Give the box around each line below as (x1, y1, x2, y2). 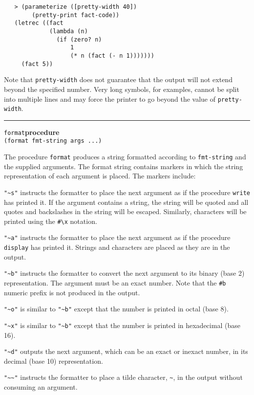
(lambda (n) (49, 27, 88, 35)
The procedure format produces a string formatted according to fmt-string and (4, 152, 246, 162)
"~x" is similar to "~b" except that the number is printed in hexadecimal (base (4, 320, 240, 330)
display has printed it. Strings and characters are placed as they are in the (4, 242, 230, 252)
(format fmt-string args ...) (4, 137, 102, 145)
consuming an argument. (4, 382, 78, 392)
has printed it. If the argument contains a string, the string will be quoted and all (4, 197, 249, 207)
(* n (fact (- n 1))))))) (70, 52, 154, 59)
